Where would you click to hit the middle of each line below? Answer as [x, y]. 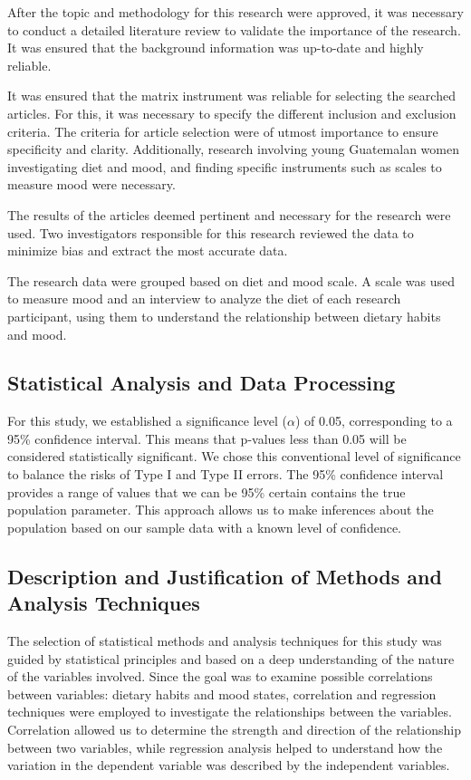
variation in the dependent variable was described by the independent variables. [229, 765]
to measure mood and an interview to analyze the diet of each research [204, 299]
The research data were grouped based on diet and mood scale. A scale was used [231, 280]
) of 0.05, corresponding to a [374, 421]
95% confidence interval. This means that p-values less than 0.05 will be [207, 438]
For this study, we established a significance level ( [147, 421]
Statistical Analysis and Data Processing [202, 383]
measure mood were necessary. [91, 184]
